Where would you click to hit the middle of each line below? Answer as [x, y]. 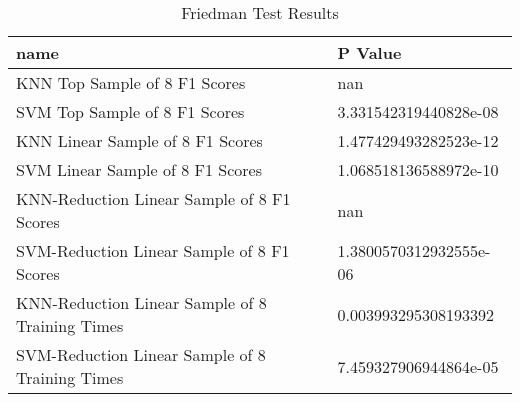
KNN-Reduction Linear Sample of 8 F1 [153, 198]
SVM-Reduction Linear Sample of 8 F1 [153, 250]
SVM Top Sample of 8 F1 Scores [130, 111]
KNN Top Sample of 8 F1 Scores [131, 82]
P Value [369, 52]
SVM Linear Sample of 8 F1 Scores [139, 169]
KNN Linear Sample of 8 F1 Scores [139, 140]
